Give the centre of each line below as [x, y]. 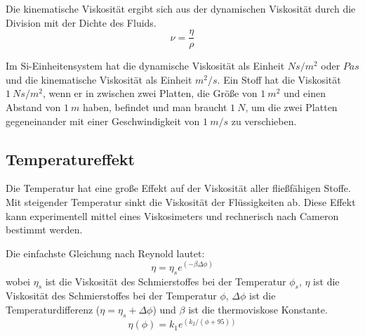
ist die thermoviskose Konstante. [258, 310]
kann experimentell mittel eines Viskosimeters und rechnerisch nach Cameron [172, 215]
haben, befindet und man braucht [155, 107]
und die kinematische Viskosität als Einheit [99, 79]
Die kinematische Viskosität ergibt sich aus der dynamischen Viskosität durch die [181, 8]
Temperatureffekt [70, 159]
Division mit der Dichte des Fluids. [81, 22]
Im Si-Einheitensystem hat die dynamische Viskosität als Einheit [145, 66]
